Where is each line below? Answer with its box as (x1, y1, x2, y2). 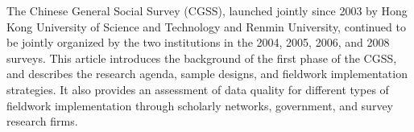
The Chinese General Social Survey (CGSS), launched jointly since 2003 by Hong (6, 2, 408, 19)
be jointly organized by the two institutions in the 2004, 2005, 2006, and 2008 (6, 34, 390, 51)
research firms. (6, 113, 78, 130)
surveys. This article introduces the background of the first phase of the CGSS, (6, 49, 397, 66)
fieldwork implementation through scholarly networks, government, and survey (6, 97, 393, 113)
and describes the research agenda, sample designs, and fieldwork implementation (6, 65, 408, 82)
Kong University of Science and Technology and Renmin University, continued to (6, 18, 406, 35)
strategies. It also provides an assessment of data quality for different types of (6, 80, 389, 97)
